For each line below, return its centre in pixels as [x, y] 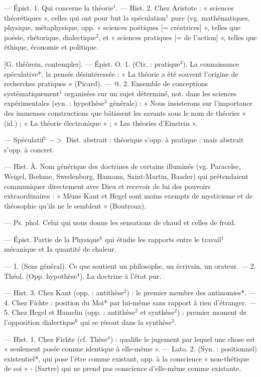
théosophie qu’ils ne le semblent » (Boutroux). [75, 205]
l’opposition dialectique [40, 322]
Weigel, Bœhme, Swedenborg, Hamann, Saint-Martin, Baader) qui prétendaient [126, 176]
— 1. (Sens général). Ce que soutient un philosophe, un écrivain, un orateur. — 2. [130, 266]
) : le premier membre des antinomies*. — [191, 293]
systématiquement [32, 93]
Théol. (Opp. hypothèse [41, 275]
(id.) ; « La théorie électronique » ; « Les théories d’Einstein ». [101, 123]
